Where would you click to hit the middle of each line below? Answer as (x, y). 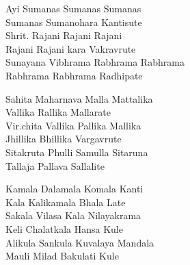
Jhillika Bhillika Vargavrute (64, 139)
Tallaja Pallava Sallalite (55, 165)
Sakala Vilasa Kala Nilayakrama (73, 215)
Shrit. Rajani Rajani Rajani (64, 35)
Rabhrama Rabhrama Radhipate (74, 75)
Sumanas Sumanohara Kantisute (74, 22)
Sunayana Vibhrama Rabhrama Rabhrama (95, 62)
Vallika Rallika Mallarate (58, 112)
